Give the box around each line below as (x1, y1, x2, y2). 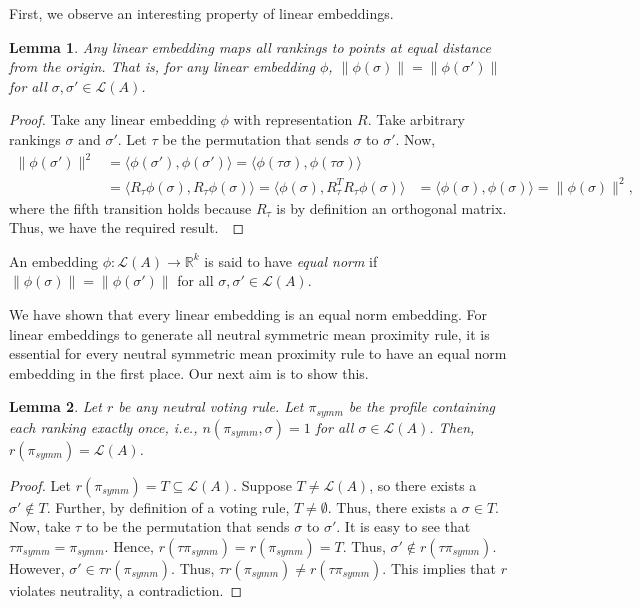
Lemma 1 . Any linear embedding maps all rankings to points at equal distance (9, 36, 492, 57)
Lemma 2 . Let (9, 396, 102, 417)
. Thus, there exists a (327, 496, 458, 517)
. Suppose (233, 474, 292, 495)
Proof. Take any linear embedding (9, 109, 216, 130)
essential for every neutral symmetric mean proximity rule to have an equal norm (9, 343, 507, 364)
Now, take (9, 516, 71, 537)
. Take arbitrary (367, 109, 466, 130)
